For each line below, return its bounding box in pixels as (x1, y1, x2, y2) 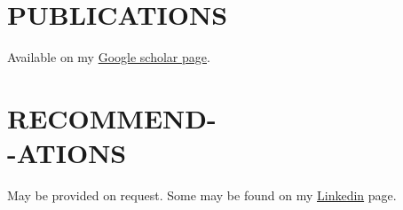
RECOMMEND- (7, 99, 217, 136)
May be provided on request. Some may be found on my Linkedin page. (7, 186, 397, 205)
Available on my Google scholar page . (7, 48, 210, 66)
